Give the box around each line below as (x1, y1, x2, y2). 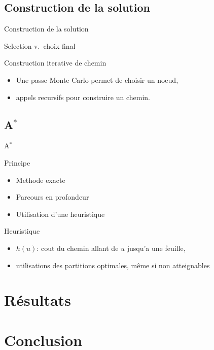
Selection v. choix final (4, 40, 76, 51)
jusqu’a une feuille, (127, 242, 186, 253)
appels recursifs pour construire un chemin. (16, 91, 150, 102)
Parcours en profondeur (16, 192, 89, 202)
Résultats (4, 290, 71, 310)
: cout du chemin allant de (37, 242, 119, 253)
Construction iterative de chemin (4, 57, 106, 68)
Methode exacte (16, 174, 65, 185)
